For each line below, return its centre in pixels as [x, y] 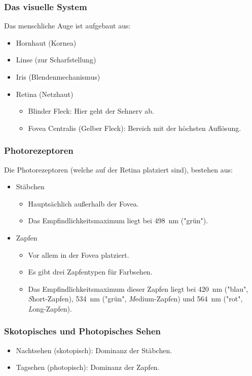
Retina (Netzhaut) [45, 94]
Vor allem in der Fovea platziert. [79, 254]
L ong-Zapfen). [50, 308]
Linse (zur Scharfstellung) [56, 60]
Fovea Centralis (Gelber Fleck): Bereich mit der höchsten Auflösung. [135, 128]
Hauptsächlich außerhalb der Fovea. [83, 203]
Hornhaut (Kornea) [46, 42]
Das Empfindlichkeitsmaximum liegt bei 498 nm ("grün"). [118, 220]
